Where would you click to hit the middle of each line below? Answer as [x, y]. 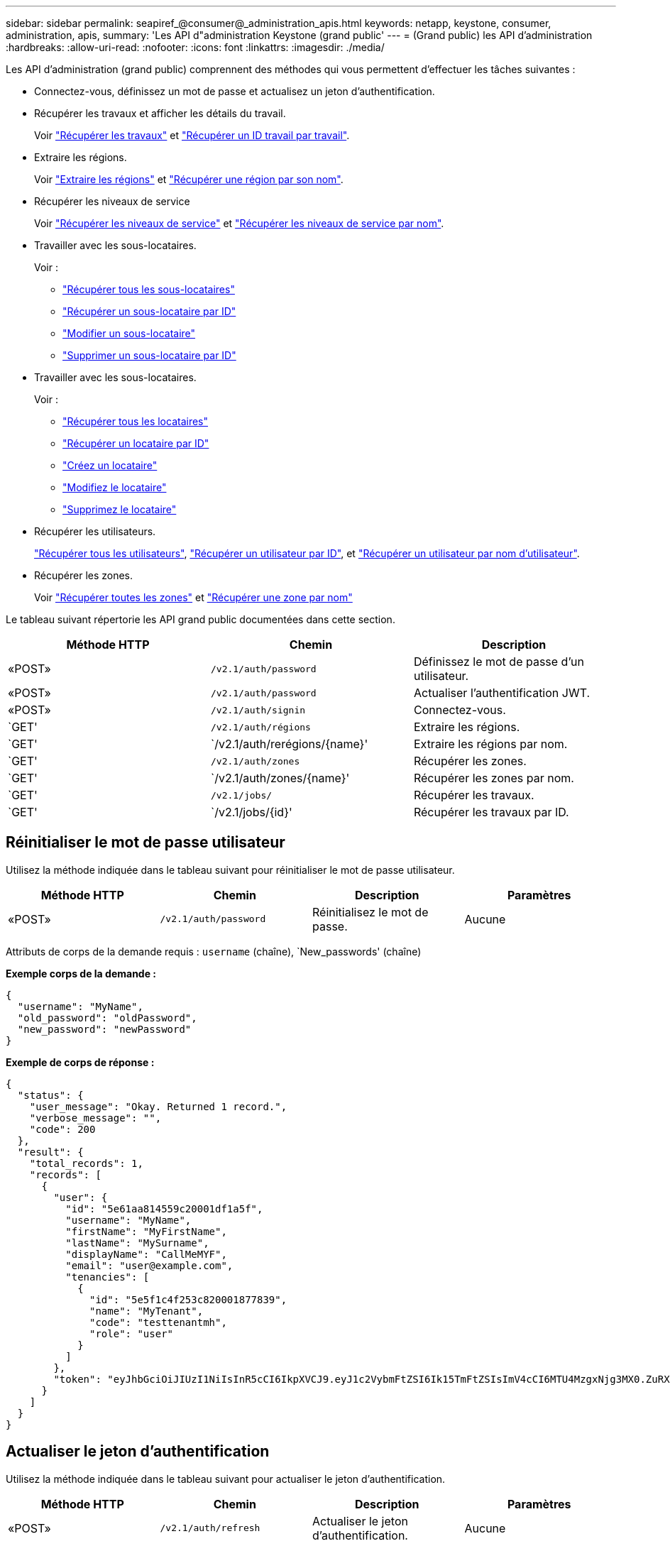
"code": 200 [62, 1129]
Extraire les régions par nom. [490, 744]
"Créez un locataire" [110, 465]
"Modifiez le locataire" [115, 487]
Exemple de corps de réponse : [80, 1062]
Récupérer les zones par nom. [494, 778]
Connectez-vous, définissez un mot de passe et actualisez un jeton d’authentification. [235, 91]
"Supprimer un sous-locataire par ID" [149, 355]
